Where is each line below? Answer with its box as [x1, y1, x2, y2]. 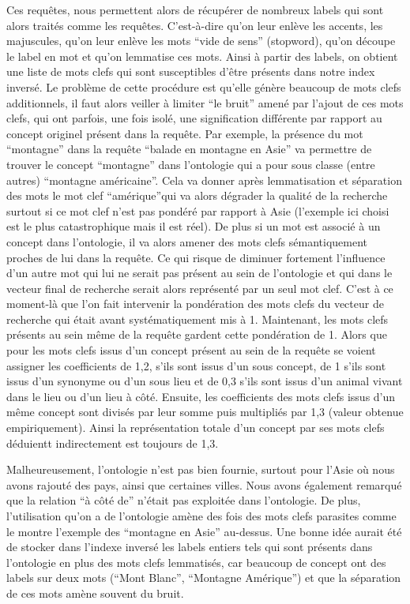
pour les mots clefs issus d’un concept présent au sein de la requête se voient [6, 342, 376, 358]
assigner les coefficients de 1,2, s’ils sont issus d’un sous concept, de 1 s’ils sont [6, 357, 386, 373]
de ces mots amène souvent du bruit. [6, 584, 184, 601]
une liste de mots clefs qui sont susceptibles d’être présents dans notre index [6, 63, 375, 80]
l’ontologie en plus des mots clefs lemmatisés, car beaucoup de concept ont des [6, 553, 386, 570]
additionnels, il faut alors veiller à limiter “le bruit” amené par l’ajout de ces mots [6, 94, 404, 111]
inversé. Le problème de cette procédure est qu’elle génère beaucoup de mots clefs [6, 78, 401, 95]
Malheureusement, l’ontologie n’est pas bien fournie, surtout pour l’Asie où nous [6, 461, 395, 478]
